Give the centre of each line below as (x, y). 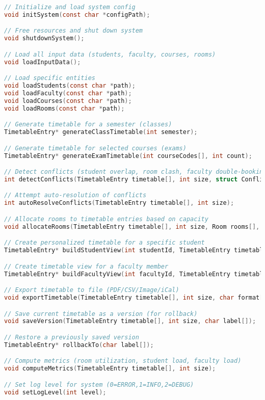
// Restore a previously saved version (72, 337)
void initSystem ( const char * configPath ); (77, 15)
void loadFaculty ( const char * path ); (68, 93)
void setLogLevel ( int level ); (55, 392)
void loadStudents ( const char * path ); (70, 86)
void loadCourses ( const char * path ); (68, 101)
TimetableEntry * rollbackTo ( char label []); (79, 345)
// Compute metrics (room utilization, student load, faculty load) (123, 361)
